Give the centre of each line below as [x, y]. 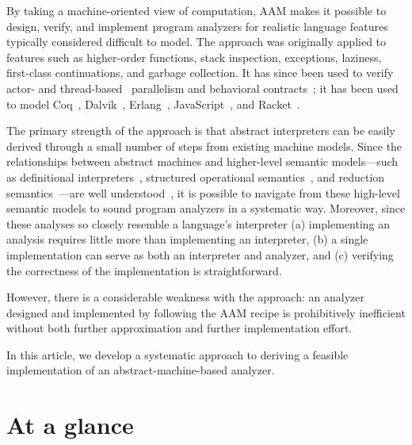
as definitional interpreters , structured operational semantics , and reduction [196, 176]
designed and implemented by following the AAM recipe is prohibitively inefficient [206, 312]
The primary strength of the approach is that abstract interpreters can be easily [201, 130]
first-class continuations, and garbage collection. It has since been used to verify [200, 73]
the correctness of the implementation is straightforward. [144, 270]
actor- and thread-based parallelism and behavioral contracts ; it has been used [202, 88]
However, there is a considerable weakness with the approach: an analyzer [185, 297]
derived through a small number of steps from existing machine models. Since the [204, 146]
